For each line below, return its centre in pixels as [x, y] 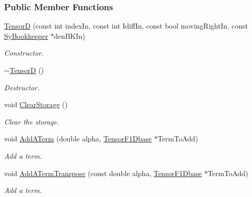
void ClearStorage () [36, 104]
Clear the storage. [32, 121]
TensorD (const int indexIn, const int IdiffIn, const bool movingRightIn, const [126, 26]
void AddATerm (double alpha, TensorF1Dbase [78, 139]
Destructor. [22, 87]
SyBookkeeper [26, 35]
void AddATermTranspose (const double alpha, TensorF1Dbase [103, 173]
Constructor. [24, 53]
